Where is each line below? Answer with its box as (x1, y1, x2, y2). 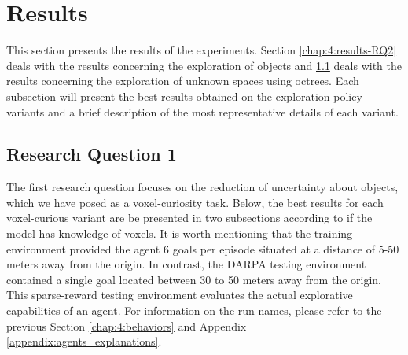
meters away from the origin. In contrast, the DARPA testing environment (6, 256, 366, 272)
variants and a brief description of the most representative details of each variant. (6, 103, 399, 120)
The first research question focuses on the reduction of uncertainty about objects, (6, 179, 399, 195)
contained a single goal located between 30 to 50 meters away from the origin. (6, 271, 381, 287)
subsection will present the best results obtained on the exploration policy (6, 87, 362, 104)
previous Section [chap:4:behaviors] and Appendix (6, 317, 247, 334)
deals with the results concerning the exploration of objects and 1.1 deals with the (6, 57, 402, 73)
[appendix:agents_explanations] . (6, 333, 162, 349)
